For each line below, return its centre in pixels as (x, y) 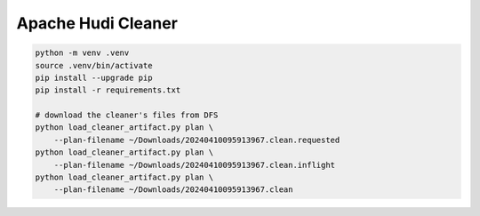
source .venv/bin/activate (94, 65)
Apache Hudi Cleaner (97, 23)
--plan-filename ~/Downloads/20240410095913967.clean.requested (197, 140)
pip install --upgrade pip (94, 77)
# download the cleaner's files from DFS (127, 115)
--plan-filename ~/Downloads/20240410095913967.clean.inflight (195, 165)
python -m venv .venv (82, 53)
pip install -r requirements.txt (108, 90)
